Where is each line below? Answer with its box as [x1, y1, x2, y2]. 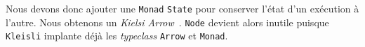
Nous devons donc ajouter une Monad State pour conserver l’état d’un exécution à [6, 1, 359, 15]
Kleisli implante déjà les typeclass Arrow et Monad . [6, 28, 228, 43]
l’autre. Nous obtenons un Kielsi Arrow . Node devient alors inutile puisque [6, 15, 329, 29]
